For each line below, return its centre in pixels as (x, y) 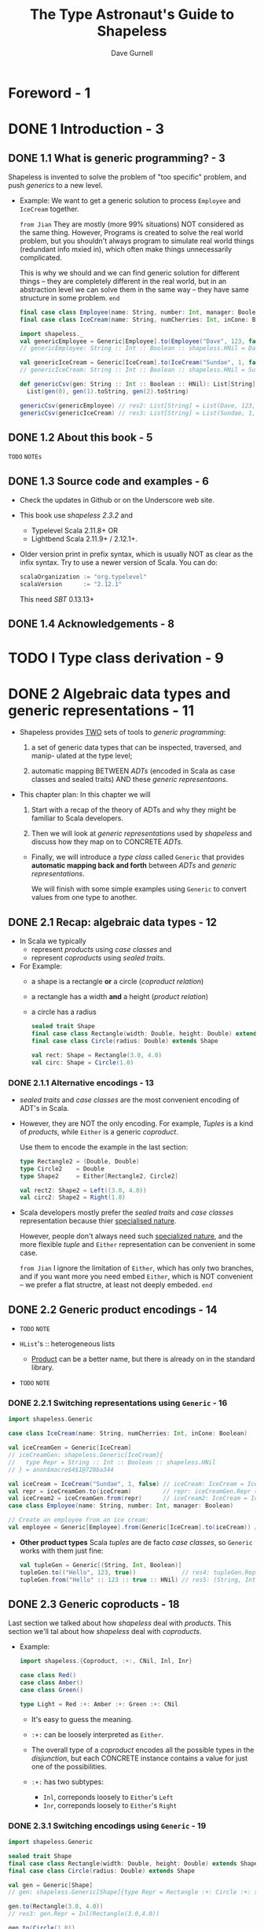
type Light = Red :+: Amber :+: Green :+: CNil (99, 1704)
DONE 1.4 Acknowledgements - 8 (92, 624)
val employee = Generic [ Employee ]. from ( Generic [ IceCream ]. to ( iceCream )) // (135, 1528)
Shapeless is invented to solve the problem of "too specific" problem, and (128, 177)
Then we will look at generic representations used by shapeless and (141, 834)
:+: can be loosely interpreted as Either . (97, 1734)
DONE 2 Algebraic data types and (119, 693)
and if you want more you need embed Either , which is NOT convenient (136, 1277)
